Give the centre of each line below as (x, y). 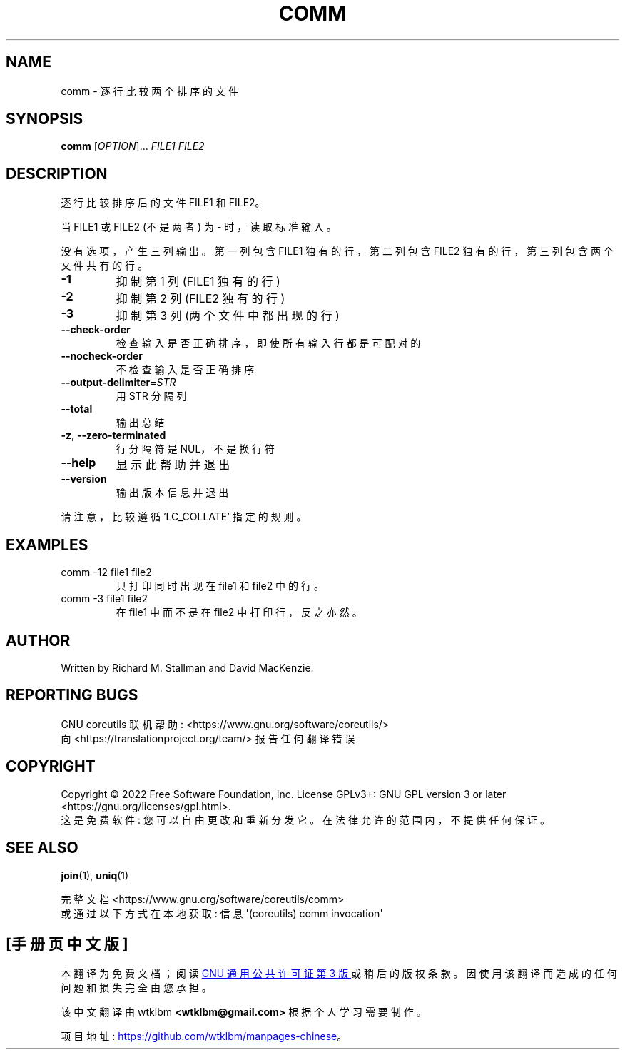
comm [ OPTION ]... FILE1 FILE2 (133, 146)
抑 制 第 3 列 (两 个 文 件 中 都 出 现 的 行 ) (228, 316)
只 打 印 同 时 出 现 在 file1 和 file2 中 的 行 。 (220, 586)
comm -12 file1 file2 (106, 572)
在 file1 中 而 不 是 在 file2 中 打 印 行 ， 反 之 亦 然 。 (239, 612)
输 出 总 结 (140, 423)
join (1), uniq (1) (95, 875)
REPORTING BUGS (72, 695)
